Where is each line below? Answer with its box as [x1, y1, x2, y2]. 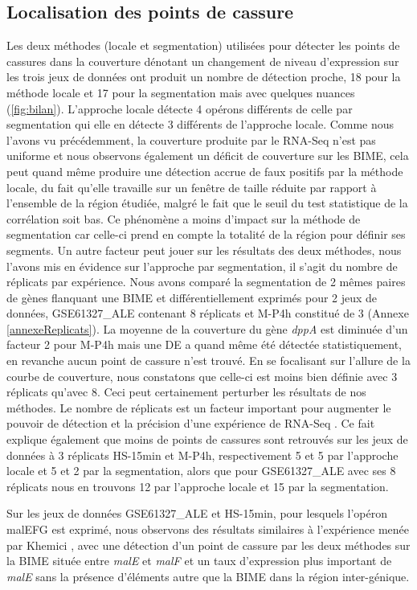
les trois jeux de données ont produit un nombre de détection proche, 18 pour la [6, 68, 401, 85]
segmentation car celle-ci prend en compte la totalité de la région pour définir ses [6, 226, 406, 243]
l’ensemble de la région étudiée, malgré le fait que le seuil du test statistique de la [6, 195, 408, 211]
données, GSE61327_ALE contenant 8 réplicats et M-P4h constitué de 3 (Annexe [6, 305, 409, 322]
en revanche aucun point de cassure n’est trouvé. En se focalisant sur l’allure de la [6, 352, 411, 369]
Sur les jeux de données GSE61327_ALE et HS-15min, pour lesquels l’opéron [6, 505, 388, 522]
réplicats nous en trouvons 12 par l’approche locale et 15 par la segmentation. [6, 477, 389, 494]
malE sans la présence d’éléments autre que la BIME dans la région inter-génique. [6, 567, 410, 584]
